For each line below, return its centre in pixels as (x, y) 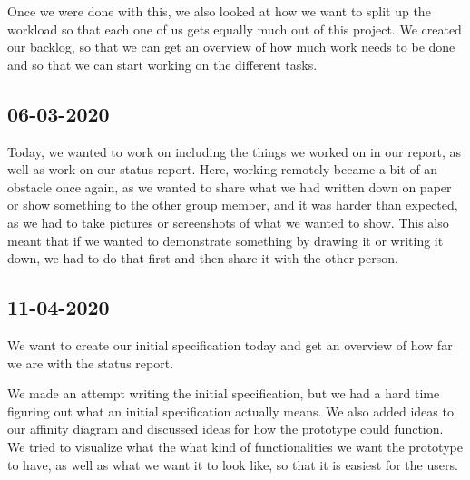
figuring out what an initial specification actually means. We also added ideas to (230, 411)
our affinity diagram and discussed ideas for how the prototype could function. (225, 429)
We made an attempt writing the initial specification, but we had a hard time (224, 393)
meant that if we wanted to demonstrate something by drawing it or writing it (225, 240)
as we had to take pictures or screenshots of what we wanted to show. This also (228, 222)
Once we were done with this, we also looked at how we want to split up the (219, 11)
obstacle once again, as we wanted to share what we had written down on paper (230, 186)
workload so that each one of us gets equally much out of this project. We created (235, 29)
